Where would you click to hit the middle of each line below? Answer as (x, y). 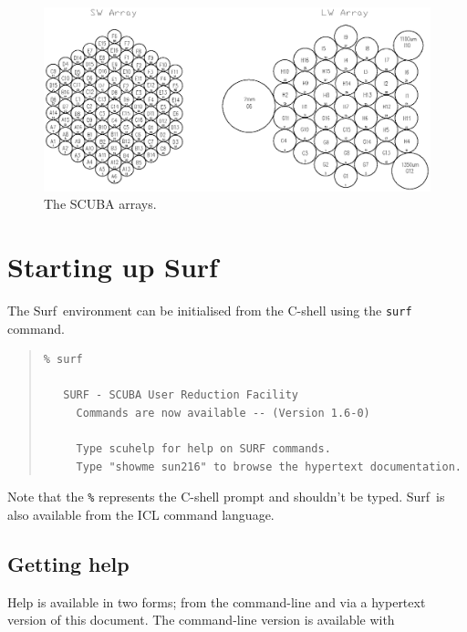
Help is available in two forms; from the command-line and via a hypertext (217, 601)
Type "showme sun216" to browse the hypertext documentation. (269, 466)
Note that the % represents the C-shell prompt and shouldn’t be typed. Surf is (226, 497)
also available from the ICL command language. (141, 515)
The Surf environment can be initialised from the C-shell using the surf (210, 310)
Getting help (68, 564)
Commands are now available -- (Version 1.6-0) (223, 413)
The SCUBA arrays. (100, 204)
